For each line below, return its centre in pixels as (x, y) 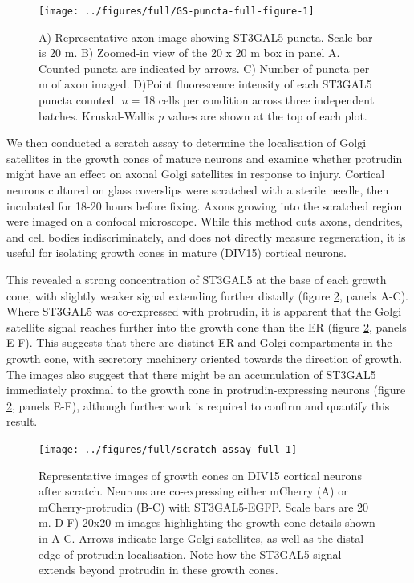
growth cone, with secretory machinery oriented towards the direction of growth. (205, 358)
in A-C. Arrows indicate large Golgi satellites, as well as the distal (201, 538)
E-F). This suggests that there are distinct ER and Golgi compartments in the (199, 342)
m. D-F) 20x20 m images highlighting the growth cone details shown (207, 522)
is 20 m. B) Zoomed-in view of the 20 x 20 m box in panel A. (189, 53)
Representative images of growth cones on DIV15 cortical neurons (200, 475)
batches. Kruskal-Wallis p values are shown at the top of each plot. (203, 115)
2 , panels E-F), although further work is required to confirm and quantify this (198, 405)
